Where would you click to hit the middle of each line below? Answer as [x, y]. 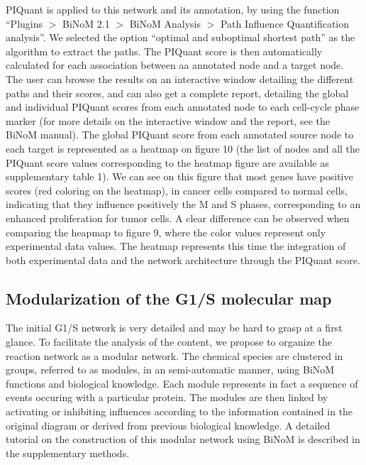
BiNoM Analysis [165, 23]
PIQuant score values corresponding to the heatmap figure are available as [167, 162]
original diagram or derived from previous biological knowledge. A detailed [168, 425]
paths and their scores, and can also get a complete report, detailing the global [177, 93]
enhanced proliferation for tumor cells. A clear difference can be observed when [178, 218]
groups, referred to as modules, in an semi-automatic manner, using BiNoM [170, 370]
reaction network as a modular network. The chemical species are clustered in [174, 355]
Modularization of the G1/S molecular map [169, 298]
